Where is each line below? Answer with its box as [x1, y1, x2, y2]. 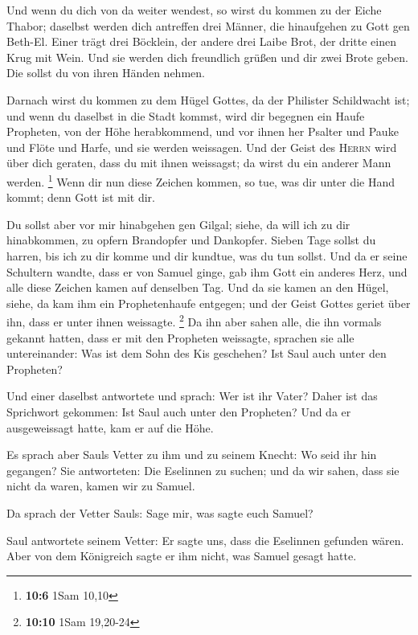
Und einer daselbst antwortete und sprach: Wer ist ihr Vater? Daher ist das [6, 387, 378, 404]
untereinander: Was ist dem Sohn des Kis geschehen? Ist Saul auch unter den [6, 345, 387, 362]
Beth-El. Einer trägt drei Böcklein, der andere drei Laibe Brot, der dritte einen [6, 33, 396, 50]
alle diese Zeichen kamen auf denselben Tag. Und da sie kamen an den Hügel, [6, 279, 389, 296]
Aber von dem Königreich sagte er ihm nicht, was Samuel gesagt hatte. [6, 547, 357, 564]
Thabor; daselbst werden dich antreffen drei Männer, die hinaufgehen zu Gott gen [6, 17, 410, 34]
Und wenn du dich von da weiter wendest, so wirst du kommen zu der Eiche [6, 2, 382, 18]
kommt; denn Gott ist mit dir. [6, 189, 155, 206]
